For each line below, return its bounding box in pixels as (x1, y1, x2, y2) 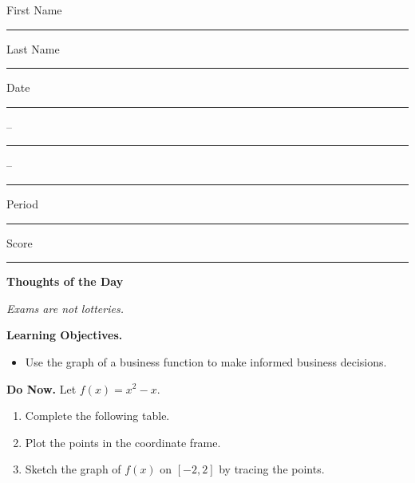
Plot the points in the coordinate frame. (25, 434, 221, 450)
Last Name (6, 40, 60, 57)
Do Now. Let (6, 380, 77, 397)
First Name (6, 2, 62, 18)
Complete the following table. (25, 407, 170, 424)
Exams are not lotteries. (6, 299, 124, 316)
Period (6, 195, 38, 212)
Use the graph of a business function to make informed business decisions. (25, 353, 387, 370)
